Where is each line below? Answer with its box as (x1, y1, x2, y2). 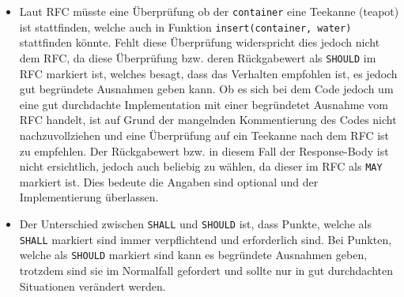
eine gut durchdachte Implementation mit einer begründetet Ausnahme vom (19, 96, 388, 112)
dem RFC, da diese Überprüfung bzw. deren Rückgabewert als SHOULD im (19, 49, 376, 66)
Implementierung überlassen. (19, 189, 159, 205)
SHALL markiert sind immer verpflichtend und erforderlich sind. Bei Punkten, (19, 231, 392, 247)
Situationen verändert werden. (19, 277, 166, 294)
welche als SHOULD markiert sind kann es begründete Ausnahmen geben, (19, 246, 368, 263)
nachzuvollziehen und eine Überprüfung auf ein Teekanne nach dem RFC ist (19, 126, 390, 143)
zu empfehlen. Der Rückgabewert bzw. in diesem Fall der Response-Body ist (19, 142, 389, 159)
